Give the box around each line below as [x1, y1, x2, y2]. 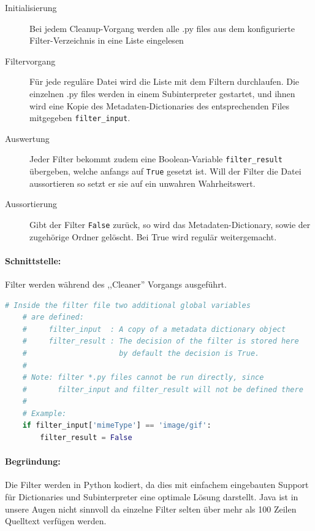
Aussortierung [5, 197, 58, 210]
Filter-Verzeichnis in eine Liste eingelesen [29, 34, 184, 47]
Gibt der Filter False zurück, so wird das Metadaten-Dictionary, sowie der [29, 218, 311, 230]
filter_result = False [40, 433, 132, 442]
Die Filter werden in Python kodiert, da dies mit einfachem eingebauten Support [5, 478, 309, 491]
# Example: [22, 409, 67, 418]
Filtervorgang [5, 54, 56, 67]
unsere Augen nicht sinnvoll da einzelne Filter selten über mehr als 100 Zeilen [5, 502, 297, 515]
